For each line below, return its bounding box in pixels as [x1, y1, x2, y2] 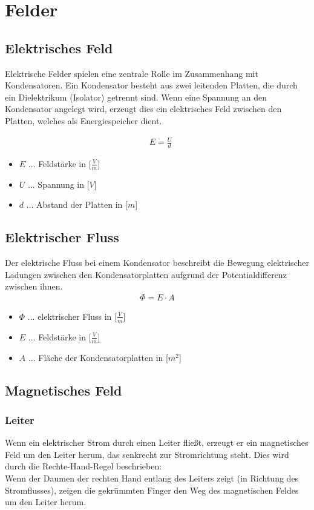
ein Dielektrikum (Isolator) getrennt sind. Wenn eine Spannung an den [5, 90, 267, 103]
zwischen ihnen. [5, 280, 63, 293]
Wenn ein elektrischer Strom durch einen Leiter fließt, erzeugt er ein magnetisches [5, 436, 309, 449]
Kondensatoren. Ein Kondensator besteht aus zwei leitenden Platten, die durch [5, 79, 298, 91]
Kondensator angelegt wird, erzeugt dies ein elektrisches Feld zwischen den [5, 102, 282, 115]
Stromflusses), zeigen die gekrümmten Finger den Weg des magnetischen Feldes [5, 483, 299, 496]
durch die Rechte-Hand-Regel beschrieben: [5, 460, 162, 472]
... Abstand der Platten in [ [26, 198, 128, 211]
